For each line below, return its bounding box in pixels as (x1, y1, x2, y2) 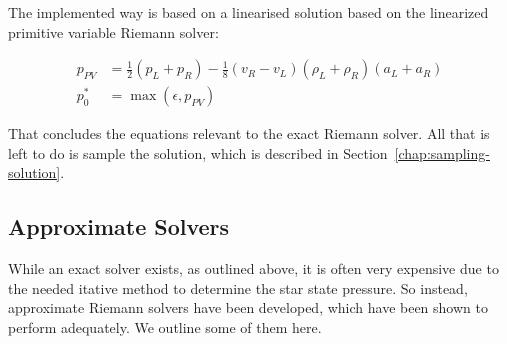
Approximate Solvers (8, 211, 230, 242)
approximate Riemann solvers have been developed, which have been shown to (8, 297, 488, 318)
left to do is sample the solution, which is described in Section (8, 142, 388, 163)
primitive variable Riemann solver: (8, 21, 219, 42)
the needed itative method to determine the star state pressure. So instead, (8, 277, 468, 298)
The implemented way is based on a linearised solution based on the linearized (8, 2, 489, 22)
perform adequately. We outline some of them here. (8, 317, 322, 338)
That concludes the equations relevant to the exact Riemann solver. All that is (8, 123, 490, 144)
